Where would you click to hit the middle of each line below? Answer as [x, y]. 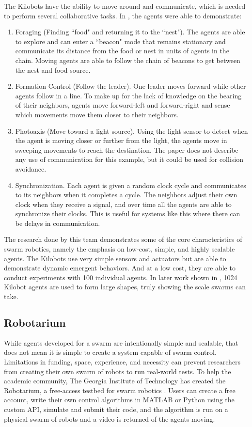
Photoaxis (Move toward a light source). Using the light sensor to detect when [132, 131]
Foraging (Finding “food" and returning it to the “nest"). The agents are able [130, 32]
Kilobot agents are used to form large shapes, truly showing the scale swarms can [125, 287]
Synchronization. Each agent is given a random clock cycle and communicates [131, 185]
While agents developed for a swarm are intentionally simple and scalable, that [121, 342]
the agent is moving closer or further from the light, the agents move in [121, 140]
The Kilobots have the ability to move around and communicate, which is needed [125, 6]
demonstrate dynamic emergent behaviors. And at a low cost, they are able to [120, 268]
